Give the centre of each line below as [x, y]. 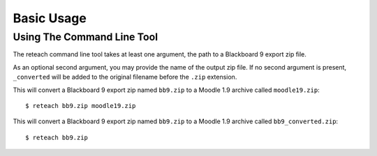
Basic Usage [50, 18]
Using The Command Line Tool [86, 37]
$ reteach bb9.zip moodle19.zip [81, 106]
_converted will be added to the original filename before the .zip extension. [125, 77]
